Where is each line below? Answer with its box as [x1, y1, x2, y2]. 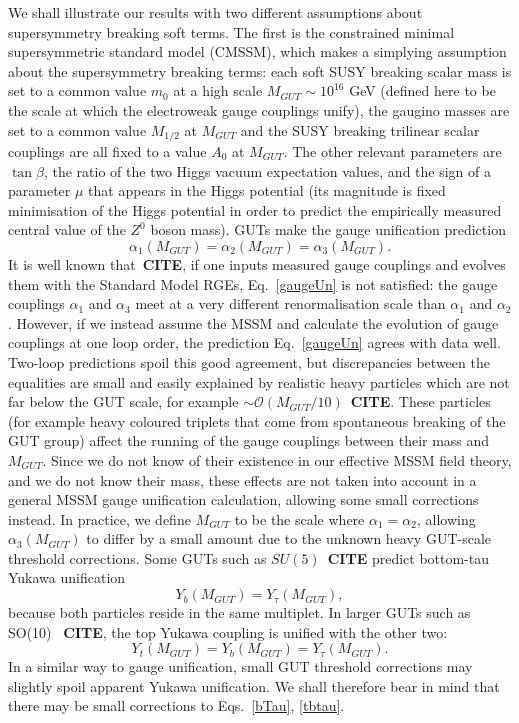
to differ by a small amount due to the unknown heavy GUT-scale [86, 528, 492, 549]
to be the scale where [234, 508, 365, 529]
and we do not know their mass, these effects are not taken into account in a [8, 469, 477, 490]
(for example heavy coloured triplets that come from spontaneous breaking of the [8, 410, 506, 431]
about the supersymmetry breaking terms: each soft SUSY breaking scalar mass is [8, 60, 512, 81]
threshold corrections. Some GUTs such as [8, 547, 267, 568]
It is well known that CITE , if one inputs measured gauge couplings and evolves [8, 253, 506, 274]
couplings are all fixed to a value [8, 141, 207, 162]
